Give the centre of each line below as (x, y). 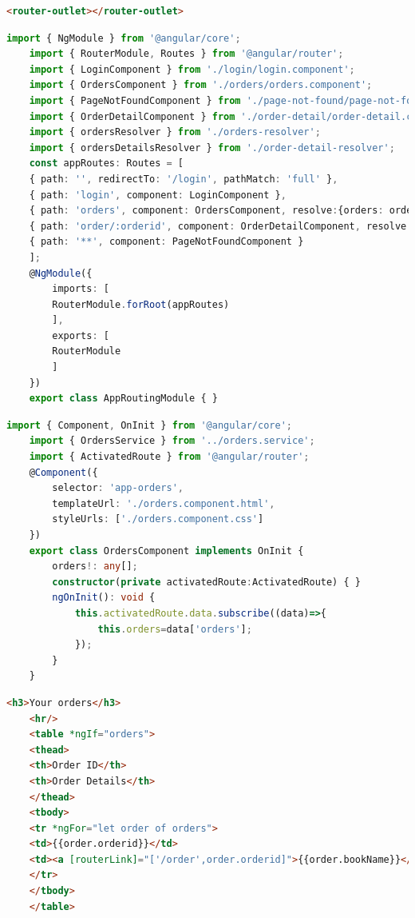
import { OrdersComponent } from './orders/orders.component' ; (201, 85)
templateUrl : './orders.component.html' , (164, 503)
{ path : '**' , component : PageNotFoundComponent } (166, 242)
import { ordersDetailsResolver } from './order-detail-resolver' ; (212, 148)
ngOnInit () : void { (104, 598)
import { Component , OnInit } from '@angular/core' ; (149, 425)
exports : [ (81, 335)
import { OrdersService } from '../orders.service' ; (172, 441)
